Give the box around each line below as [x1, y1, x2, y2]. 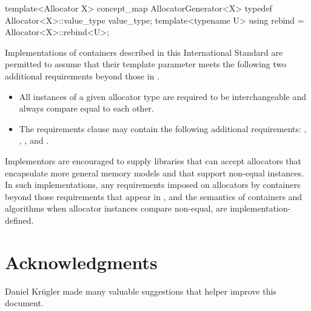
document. [5, 296, 44, 309]
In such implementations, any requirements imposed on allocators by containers [5, 178, 301, 191]
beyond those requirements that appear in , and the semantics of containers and [5, 190, 303, 202]
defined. [5, 213, 34, 226]
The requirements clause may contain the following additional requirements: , [19, 122, 307, 135]
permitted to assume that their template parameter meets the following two [5, 58, 287, 70]
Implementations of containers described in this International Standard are [5, 45, 283, 58]
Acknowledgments [5, 249, 158, 274]
